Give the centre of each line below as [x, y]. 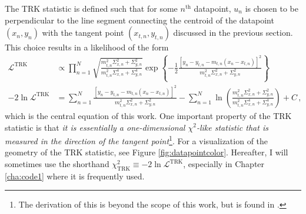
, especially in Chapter [224, 164]
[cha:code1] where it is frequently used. [75, 176]
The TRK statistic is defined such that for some [91, 8]
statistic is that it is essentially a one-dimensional [95, 127]
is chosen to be [272, 8]
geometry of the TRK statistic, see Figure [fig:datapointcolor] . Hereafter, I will [147, 152]
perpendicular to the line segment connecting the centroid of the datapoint [139, 20]
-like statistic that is [232, 127]
